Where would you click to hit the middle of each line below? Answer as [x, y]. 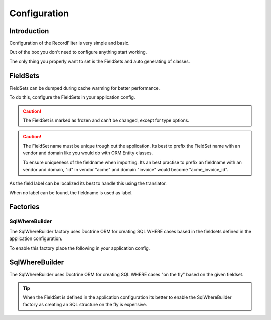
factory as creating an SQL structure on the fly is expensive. [85, 304]
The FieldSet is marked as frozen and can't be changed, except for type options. [106, 120]
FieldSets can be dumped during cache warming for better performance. [85, 88]
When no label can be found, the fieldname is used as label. [71, 192]
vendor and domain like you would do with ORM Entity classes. [88, 153]
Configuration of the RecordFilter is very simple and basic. [70, 43]
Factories [24, 207]
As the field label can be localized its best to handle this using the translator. [88, 183]
